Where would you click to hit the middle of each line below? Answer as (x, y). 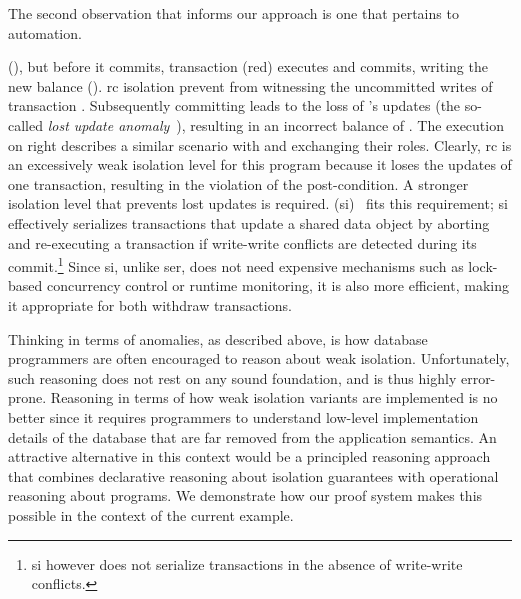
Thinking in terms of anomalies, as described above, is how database (218, 338)
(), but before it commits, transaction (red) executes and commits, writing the (248, 66)
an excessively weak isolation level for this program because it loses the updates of (260, 164)
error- (478, 377)
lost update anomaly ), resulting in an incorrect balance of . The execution (275, 124)
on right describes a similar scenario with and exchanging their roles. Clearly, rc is (260, 144)
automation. (45, 32)
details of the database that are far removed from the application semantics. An (252, 436)
